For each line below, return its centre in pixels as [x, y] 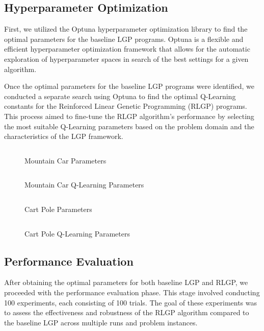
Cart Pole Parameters [58, 209]
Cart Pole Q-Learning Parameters [77, 233]
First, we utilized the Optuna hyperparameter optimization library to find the [126, 29]
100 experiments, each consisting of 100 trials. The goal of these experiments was [131, 302]
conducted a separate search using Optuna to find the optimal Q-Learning [120, 96]
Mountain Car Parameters [65, 160]
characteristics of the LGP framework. [64, 136]
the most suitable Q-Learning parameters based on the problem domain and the [129, 126]
